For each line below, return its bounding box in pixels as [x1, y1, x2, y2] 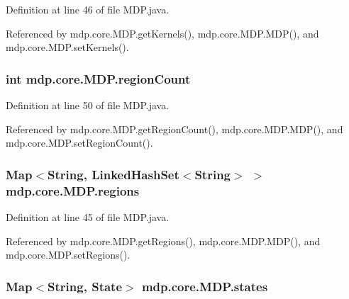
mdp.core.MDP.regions [6, 181, 140, 199]
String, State [48, 277, 123, 295]
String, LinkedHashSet [48, 165, 179, 183]
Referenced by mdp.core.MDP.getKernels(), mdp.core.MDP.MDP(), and [6, 26, 319, 40]
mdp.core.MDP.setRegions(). [6, 247, 131, 262]
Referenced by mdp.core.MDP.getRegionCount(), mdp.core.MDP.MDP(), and [6, 121, 343, 136]
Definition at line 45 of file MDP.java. [6, 209, 170, 224]
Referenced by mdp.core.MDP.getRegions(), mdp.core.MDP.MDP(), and [6, 233, 321, 248]
